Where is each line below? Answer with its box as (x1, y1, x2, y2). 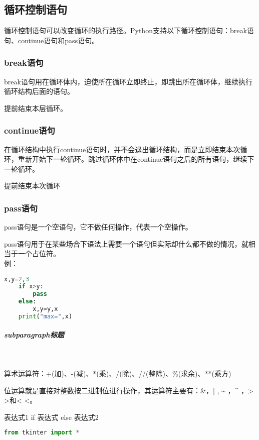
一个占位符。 (18, 248, 60, 259)
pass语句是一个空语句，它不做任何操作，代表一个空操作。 (4, 222, 192, 232)
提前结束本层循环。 (4, 102, 67, 113)
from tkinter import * (4, 429, 80, 436)
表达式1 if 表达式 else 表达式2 (4, 411, 99, 422)
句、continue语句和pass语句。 (4, 35, 99, 45)
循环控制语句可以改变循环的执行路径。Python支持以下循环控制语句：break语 (4, 25, 254, 36)
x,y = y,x (33, 305, 58, 313)
